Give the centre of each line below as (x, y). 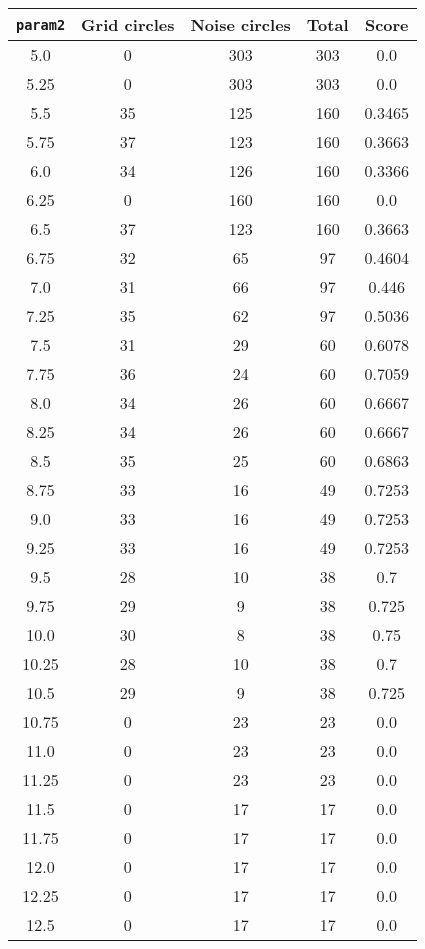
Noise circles (240, 24)
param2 (41, 24)
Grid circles (128, 24)
